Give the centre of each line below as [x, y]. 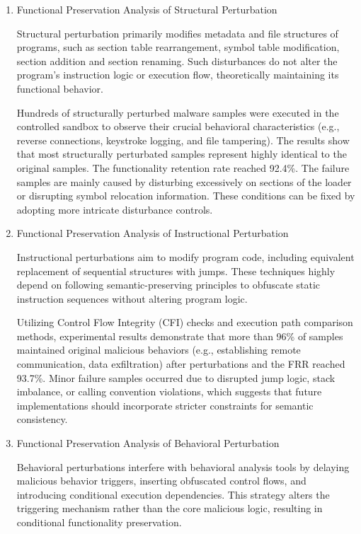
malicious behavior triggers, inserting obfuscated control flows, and [161, 481]
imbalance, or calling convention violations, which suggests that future [169, 391]
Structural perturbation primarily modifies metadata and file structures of [177, 33]
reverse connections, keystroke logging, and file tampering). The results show [183, 140]
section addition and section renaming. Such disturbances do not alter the [177, 60]
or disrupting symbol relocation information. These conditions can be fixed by [186, 196]
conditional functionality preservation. [99, 522]
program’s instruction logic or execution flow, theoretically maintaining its [178, 75]
